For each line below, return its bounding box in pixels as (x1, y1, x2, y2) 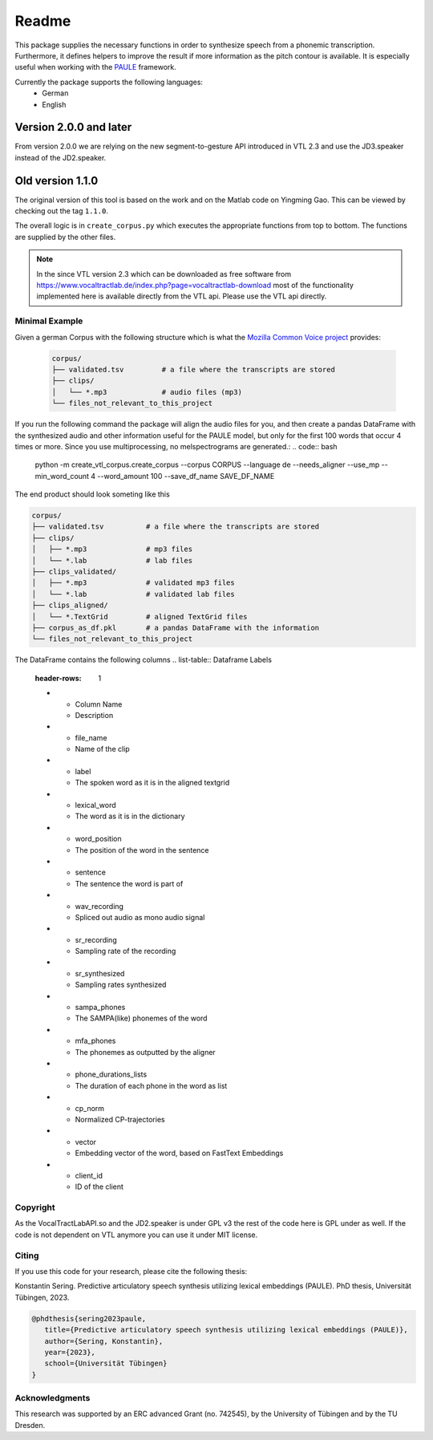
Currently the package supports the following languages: (14, 77, 204, 87)
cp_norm (75, 1103, 104, 1113)
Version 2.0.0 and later (14, 120, 132, 134)
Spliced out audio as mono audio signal (75, 912, 205, 922)
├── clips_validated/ (31, 567, 117, 576)
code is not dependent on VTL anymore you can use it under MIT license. (14, 1230, 258, 1239)
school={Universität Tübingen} (44, 1359, 168, 1368)
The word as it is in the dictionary (75, 811, 185, 821)
